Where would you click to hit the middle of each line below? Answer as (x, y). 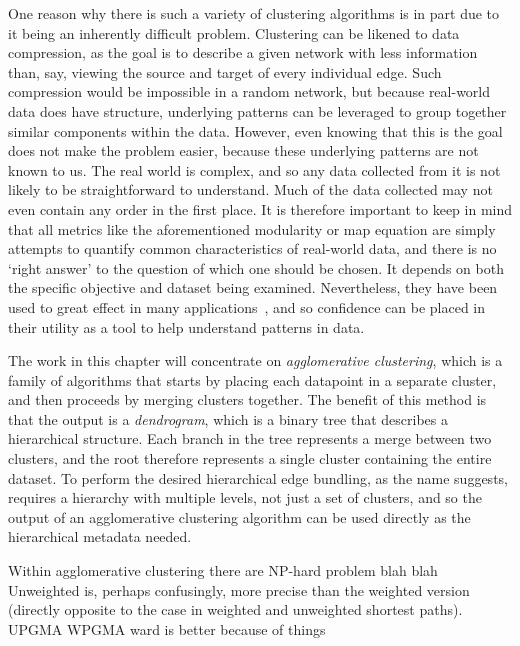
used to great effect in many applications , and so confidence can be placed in (247, 306)
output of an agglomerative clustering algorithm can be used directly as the (239, 516)
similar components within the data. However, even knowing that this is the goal (255, 130)
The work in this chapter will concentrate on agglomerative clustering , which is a (255, 360)
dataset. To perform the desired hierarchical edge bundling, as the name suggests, (258, 477)
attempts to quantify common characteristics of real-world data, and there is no (252, 248)
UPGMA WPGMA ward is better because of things (167, 628)
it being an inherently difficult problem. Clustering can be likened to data (234, 32)
